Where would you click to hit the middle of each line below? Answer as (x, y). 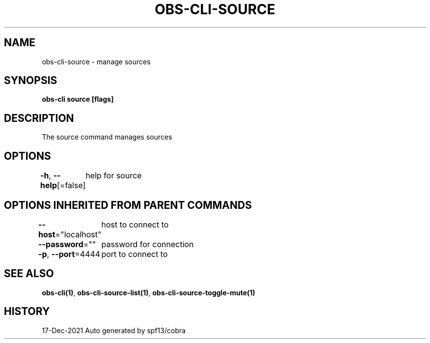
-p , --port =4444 (69, 254)
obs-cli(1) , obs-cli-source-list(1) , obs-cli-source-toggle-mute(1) (148, 292)
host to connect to (135, 224)
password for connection (148, 244)
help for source (114, 176)
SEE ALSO (29, 274)
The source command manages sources (107, 137)
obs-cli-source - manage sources (96, 61)
